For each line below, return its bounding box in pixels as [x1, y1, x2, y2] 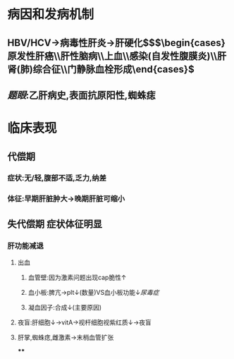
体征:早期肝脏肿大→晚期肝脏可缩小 [7, 194, 125, 204]
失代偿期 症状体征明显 [7, 218, 102, 230]
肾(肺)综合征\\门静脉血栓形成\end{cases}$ [7, 63, 195, 75]
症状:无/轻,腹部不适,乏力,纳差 [7, 174, 107, 183]
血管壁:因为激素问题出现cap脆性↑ [27, 273, 127, 282]
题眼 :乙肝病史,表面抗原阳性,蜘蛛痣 [7, 89, 156, 101]
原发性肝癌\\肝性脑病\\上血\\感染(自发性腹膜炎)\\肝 [7, 50, 227, 62]
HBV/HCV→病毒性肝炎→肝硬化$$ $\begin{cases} [7, 37, 226, 49]
